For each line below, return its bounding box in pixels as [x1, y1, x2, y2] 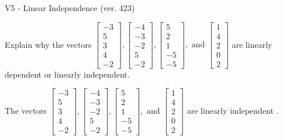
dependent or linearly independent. [5, 68, 130, 80]
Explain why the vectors [5, 38, 92, 50]
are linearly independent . [187, 104, 279, 116]
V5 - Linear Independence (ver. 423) [5, 2, 135, 13]
